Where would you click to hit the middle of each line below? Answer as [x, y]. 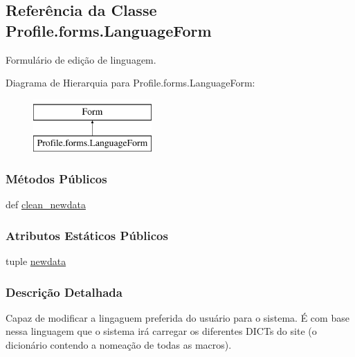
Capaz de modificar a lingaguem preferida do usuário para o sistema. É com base [177, 317]
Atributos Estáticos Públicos [87, 235]
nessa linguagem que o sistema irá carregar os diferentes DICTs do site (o [161, 331]
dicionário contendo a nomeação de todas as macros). [119, 344]
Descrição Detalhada [64, 292]
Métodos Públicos [56, 178]
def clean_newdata [46, 204]
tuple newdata [36, 260]
